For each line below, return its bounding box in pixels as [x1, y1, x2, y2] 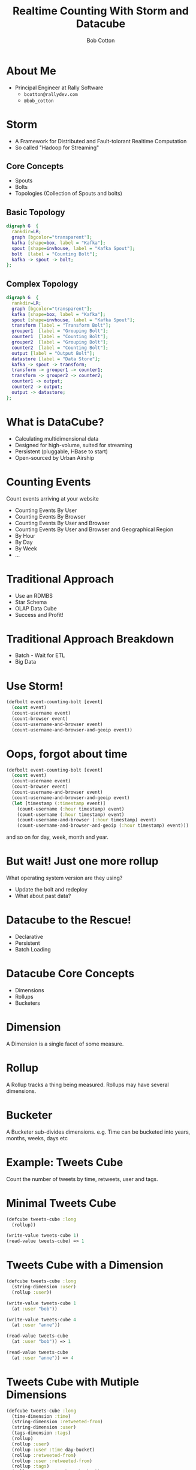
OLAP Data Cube [14, 604, 57, 612]
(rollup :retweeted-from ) [11, 1452, 77, 1458]
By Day [14, 538, 33, 546]
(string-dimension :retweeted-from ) [11, 1419, 103, 1425]
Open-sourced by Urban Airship [14, 454, 95, 461]
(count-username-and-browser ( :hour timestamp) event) [17, 817, 157, 823]
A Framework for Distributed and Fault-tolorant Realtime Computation [14, 137, 187, 144]
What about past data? [14, 892, 71, 900]
